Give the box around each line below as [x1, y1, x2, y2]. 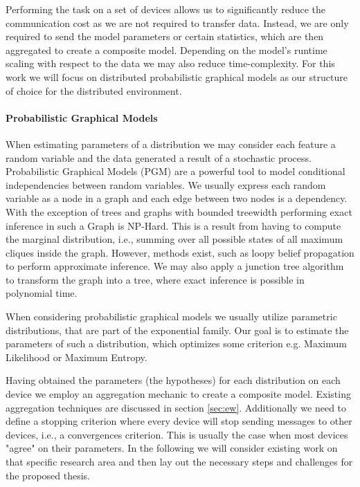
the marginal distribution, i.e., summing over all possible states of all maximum [6, 232, 343, 246]
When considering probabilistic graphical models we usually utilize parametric [6, 309, 337, 324]
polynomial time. [6, 286, 78, 300]
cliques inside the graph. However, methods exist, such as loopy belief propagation [6, 245, 354, 259]
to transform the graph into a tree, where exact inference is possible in [6, 272, 305, 286]
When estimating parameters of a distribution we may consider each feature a [6, 136, 336, 151]
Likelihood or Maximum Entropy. [6, 349, 147, 364]
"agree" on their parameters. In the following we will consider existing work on [6, 441, 338, 455]
